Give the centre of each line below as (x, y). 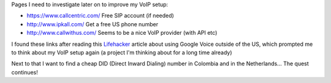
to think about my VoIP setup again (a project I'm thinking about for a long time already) (122, 52)
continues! (25, 72)
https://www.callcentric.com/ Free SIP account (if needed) (100, 16)
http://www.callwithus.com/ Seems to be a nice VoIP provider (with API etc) (122, 33)
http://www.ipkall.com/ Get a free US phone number (93, 24)
